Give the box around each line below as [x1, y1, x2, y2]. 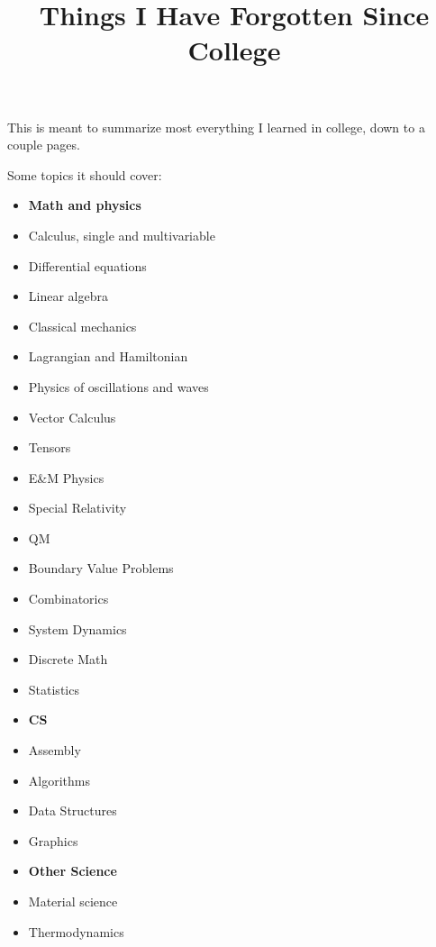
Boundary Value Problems [28, 559, 174, 578]
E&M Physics [28, 468, 104, 487]
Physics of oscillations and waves [28, 377, 209, 396]
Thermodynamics [28, 922, 124, 941]
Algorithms [28, 770, 90, 789]
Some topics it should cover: [7, 165, 162, 184]
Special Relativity [28, 498, 127, 517]
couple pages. [7, 135, 80, 154]
